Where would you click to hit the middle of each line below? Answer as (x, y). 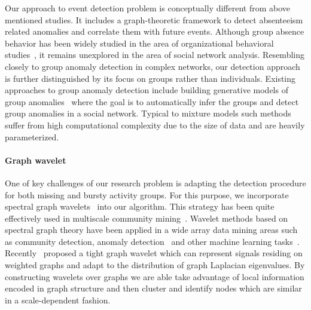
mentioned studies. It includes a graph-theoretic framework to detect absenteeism (154, 19)
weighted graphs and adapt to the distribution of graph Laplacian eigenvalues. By (155, 265)
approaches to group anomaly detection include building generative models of (147, 90)
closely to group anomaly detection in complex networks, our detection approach (153, 66)
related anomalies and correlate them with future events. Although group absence (155, 31)
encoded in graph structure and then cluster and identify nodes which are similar (153, 288)
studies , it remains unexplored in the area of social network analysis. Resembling (155, 55)
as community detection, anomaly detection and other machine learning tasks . (152, 241)
